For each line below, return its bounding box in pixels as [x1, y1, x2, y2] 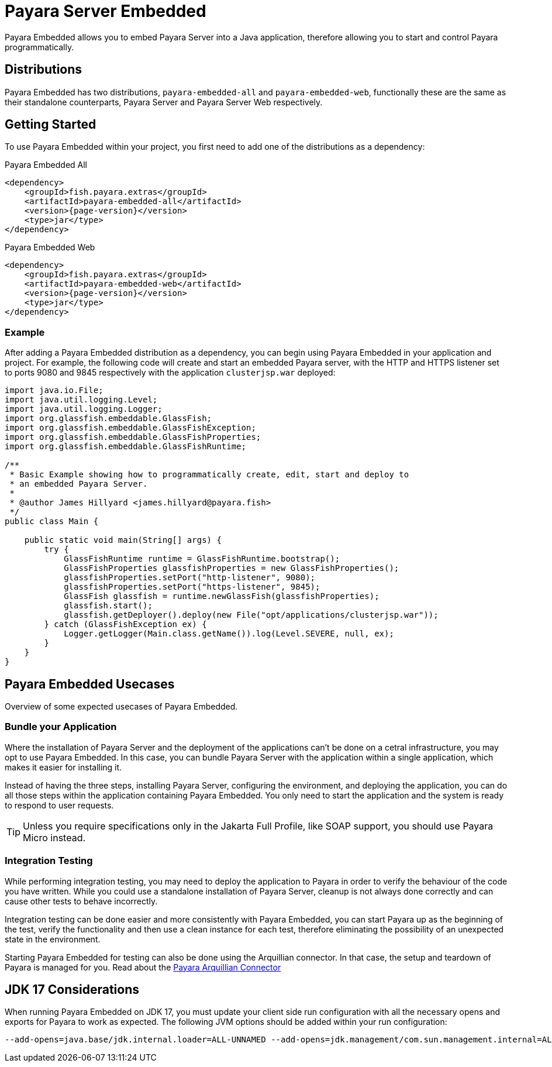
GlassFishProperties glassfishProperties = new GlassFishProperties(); [64, 563, 399, 573]
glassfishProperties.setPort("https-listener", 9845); [64, 582, 320, 592]
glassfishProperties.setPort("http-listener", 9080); [64, 573, 316, 583]
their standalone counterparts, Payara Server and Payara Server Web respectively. [5, 97, 323, 107]
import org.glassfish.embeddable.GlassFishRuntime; [5, 442, 247, 452]
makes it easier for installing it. [5, 762, 122, 772]
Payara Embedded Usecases [5, 676, 175, 691]
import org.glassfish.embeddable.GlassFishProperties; [5, 432, 261, 442]
